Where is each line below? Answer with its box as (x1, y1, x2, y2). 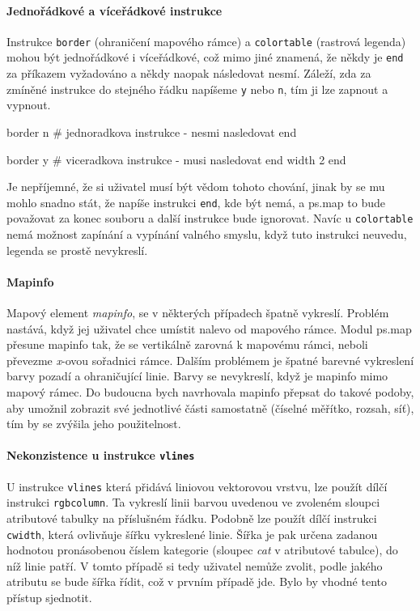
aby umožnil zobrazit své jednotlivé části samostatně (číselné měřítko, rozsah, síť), (6, 399, 414, 416)
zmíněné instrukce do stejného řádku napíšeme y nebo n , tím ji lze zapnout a (6, 80, 388, 97)
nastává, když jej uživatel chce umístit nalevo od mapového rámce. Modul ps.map (6, 320, 412, 337)
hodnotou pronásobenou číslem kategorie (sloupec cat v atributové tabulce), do (6, 541, 398, 558)
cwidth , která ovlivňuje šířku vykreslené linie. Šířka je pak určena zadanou (6, 525, 378, 542)
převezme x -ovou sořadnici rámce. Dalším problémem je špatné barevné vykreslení (6, 351, 414, 368)
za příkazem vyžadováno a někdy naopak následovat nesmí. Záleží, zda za (6, 65, 371, 82)
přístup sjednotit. (6, 588, 92, 605)
